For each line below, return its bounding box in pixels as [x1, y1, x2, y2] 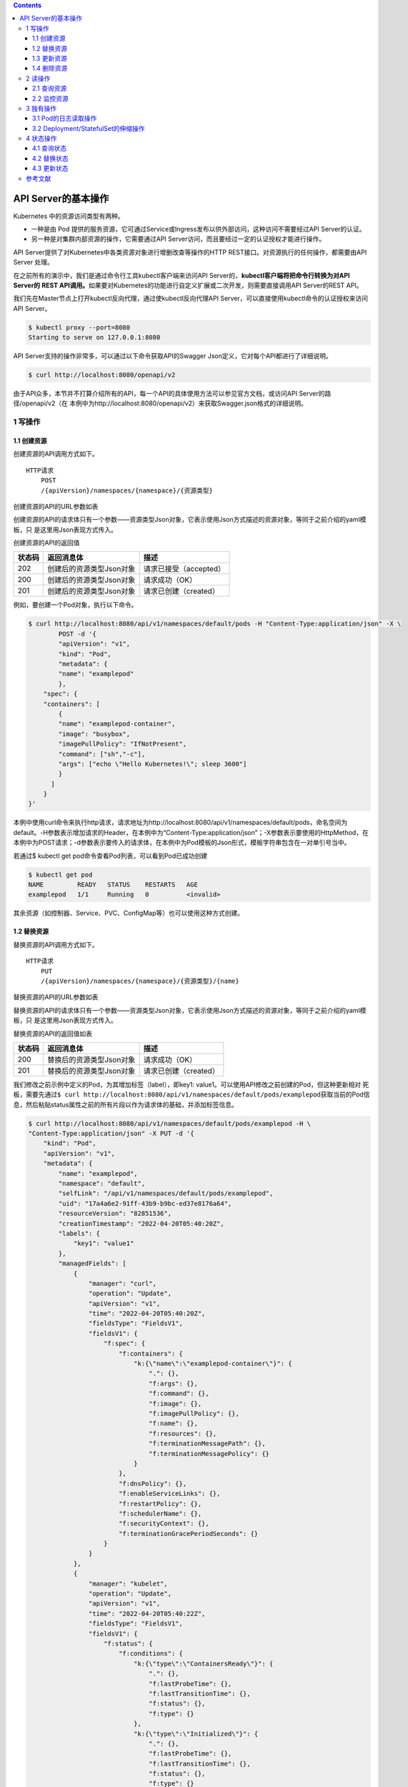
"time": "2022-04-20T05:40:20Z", [88, 1310, 206, 1318]
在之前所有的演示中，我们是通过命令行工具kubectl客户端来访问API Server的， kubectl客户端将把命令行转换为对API [13, 271, 350, 279]
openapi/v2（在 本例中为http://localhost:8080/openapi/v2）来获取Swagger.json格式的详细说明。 [21, 399, 307, 407]
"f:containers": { [118, 1350, 184, 1357]
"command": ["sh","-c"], [58, 750, 146, 758]
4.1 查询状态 [32, 144, 67, 153]
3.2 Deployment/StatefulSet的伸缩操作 [32, 124, 146, 132]
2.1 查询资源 [32, 84, 67, 93]
